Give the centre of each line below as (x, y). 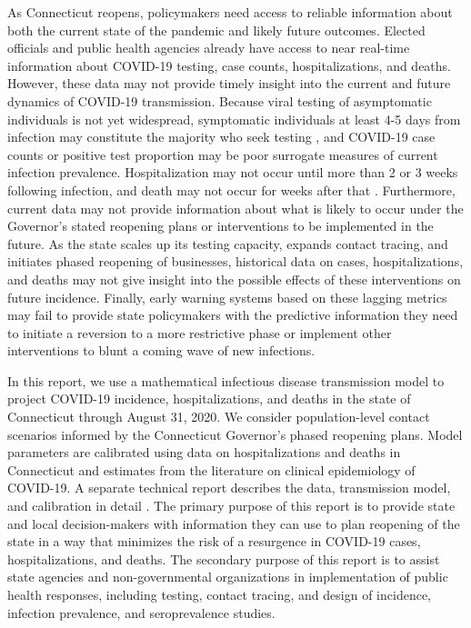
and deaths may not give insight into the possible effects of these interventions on (234, 279)
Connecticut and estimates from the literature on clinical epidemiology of (211, 469)
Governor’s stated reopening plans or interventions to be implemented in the (220, 226)
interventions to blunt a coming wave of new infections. (161, 350)
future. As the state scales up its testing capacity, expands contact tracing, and (228, 243)
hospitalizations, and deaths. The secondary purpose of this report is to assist (224, 558)
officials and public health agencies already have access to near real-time (209, 48)
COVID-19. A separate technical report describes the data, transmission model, (229, 488)
